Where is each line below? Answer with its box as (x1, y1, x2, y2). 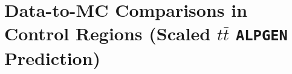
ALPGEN (235, 27, 288, 45)
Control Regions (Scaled (4, 21, 211, 46)
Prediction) (4, 45, 101, 70)
